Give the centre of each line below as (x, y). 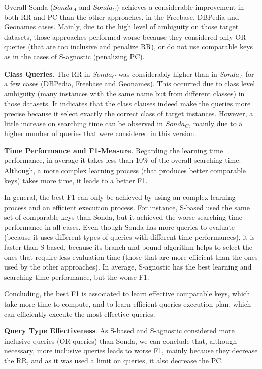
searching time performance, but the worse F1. (77, 276)
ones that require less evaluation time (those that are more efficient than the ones (131, 257)
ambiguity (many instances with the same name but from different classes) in (124, 93)
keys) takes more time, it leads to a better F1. (76, 180)
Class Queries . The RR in (47, 73)
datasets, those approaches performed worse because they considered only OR (125, 36)
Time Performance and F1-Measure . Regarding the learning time (114, 150)
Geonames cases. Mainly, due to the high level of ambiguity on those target (121, 27)
